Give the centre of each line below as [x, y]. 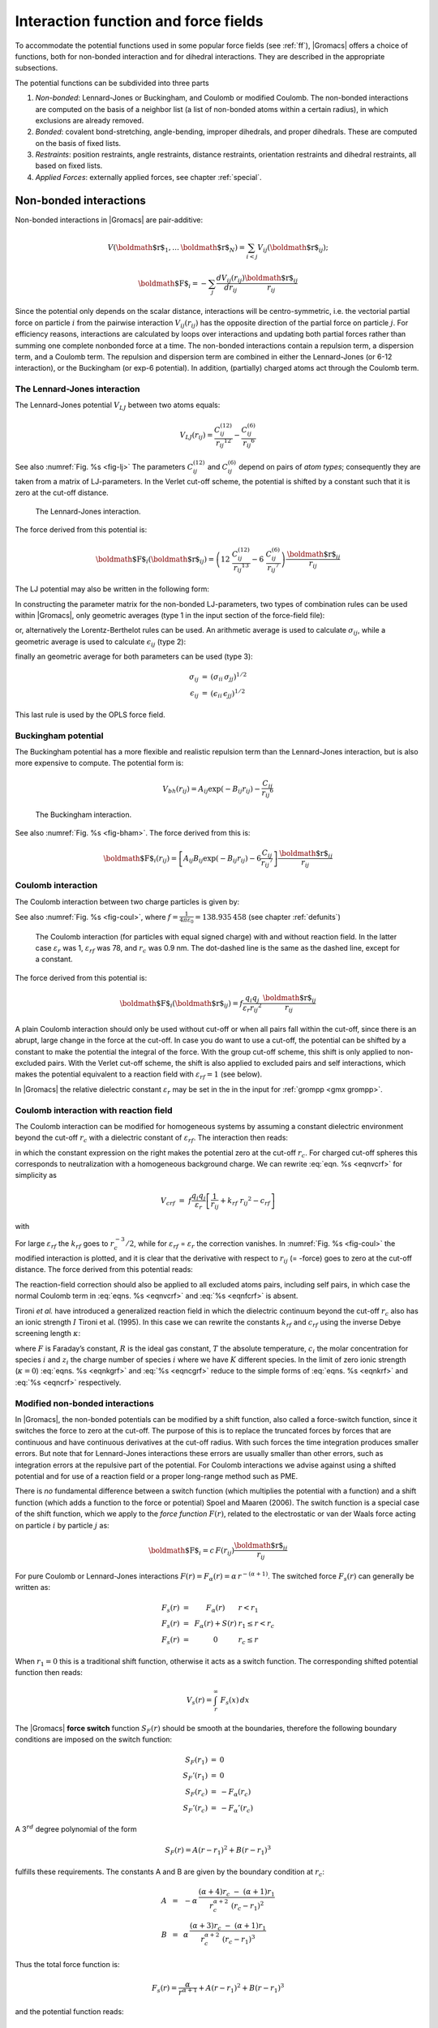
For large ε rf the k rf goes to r [64, 1244]
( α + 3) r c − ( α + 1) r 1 [228, 1927]
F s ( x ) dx [235, 1701]
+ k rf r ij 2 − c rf [245, 1201]
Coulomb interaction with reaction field [94, 1110]
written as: [32, 1588]
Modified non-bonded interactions [84, 1403]
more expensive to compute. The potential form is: [99, 763]
